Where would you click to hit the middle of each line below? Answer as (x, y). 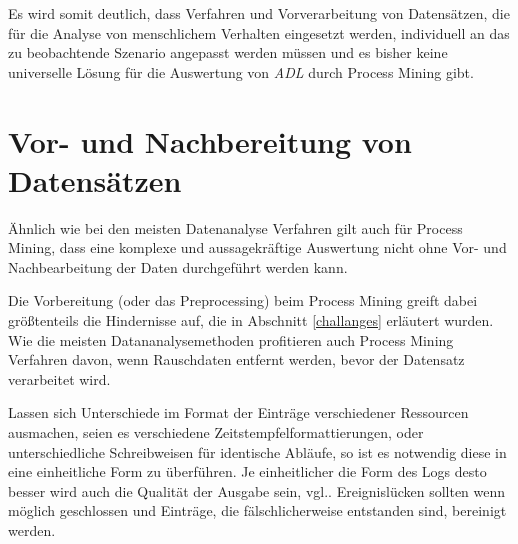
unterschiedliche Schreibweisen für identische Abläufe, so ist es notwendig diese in (257, 451)
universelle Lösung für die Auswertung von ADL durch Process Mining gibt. (241, 71)
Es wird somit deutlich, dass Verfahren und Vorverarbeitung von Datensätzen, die (259, 13)
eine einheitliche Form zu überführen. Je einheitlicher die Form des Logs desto (247, 471)
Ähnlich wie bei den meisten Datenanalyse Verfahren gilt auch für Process (235, 227)
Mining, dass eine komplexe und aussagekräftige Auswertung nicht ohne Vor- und (257, 247)
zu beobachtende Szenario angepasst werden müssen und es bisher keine (228, 52)
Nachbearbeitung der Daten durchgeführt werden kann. (178, 266)
